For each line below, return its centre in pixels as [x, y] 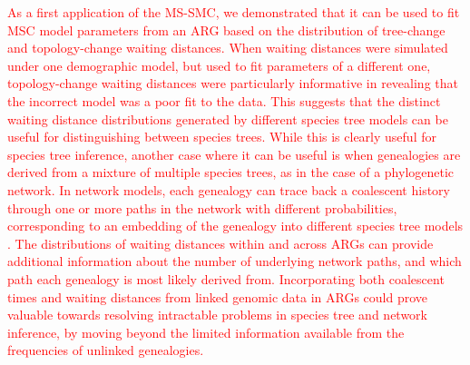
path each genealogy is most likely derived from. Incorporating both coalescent [226, 278]
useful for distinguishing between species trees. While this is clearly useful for [222, 137]
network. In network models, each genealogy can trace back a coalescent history [229, 189]
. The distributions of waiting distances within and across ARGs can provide [220, 243]
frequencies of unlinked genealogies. [106, 350]
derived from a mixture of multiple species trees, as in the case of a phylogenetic [231, 172]
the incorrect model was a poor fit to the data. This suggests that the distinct [224, 100]
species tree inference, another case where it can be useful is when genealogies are [234, 154]
